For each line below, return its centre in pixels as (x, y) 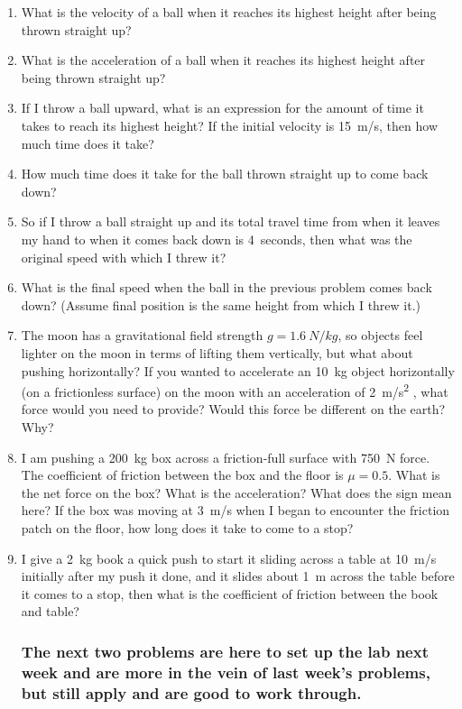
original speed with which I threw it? (124, 257)
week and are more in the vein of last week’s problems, (226, 672)
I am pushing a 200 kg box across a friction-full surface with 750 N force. (226, 457)
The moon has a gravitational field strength (142, 335)
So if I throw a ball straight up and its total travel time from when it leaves (231, 221)
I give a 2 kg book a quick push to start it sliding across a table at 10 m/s (229, 558)
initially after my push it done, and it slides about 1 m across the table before (238, 576)
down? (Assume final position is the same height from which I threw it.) (221, 304)
